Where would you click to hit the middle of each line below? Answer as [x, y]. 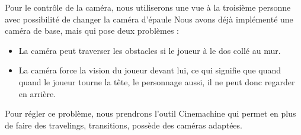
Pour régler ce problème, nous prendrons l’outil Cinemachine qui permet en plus [150, 113]
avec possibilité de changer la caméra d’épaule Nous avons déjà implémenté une [149, 19]
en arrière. [37, 93]
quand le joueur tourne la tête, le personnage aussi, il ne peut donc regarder [157, 81]
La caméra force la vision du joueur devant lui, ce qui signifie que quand [150, 70]
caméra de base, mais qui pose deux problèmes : [92, 30]
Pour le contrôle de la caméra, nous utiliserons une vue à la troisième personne [148, 7]
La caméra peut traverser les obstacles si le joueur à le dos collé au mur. [150, 50]
